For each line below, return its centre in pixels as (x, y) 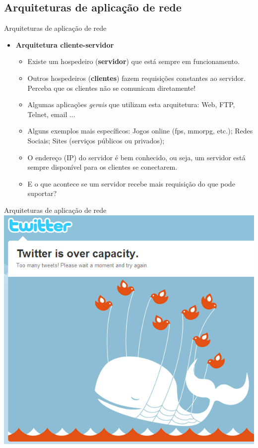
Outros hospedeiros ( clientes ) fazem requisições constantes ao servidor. (136, 78)
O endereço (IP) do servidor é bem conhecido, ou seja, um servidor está (136, 157)
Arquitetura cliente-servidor (65, 44)
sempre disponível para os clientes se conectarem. (102, 167)
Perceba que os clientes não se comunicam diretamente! (111, 88)
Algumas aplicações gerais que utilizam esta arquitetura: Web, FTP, (131, 104)
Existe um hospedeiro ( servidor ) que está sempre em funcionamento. (133, 61)
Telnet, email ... (51, 114)
